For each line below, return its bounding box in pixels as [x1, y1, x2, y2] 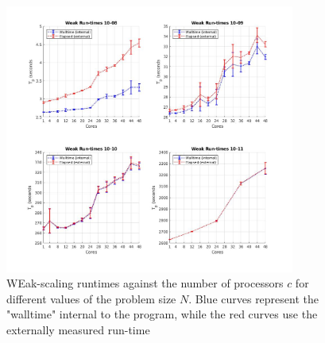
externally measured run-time [6, 322, 150, 338]
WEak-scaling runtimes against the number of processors [6, 275, 284, 291]
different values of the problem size [6, 290, 176, 306]
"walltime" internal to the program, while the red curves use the [6, 306, 318, 322]
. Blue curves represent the [188, 290, 319, 306]
